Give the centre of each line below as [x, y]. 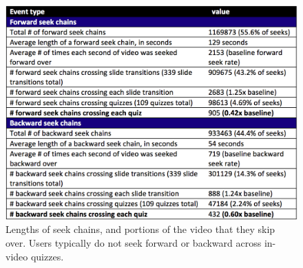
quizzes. [47, 256]
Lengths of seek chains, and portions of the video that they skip [140, 229]
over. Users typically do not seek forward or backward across [134, 242]
